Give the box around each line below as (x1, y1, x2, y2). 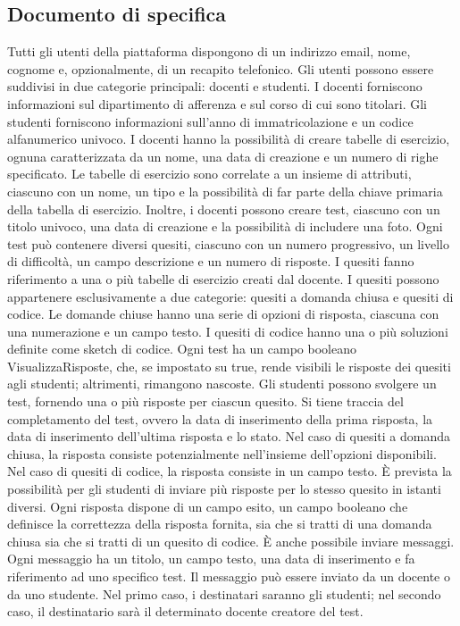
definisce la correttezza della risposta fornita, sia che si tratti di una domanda (7, 514, 432, 533)
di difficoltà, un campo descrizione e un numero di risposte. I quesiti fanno (7, 252, 414, 271)
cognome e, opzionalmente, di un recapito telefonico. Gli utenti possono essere (7, 59, 434, 78)
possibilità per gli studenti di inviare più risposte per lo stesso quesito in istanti (7, 480, 441, 498)
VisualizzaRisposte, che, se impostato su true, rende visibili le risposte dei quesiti (7, 356, 451, 375)
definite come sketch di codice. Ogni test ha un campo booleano (7, 339, 356, 358)
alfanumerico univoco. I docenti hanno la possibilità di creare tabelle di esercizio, (7, 129, 450, 148)
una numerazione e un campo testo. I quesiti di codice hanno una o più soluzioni (7, 321, 448, 340)
